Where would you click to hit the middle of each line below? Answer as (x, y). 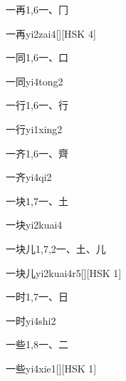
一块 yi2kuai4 (34, 225)
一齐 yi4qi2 (29, 177)
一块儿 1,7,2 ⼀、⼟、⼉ (56, 248)
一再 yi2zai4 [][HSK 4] (51, 33)
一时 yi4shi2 (31, 320)
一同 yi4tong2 (35, 81)
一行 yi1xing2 (34, 129)
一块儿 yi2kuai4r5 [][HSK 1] (64, 272)
